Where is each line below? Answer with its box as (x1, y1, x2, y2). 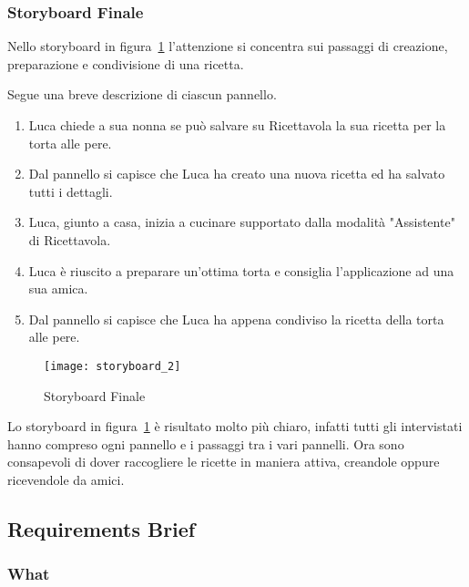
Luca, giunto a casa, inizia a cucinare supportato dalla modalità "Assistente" (28, 212, 455, 232)
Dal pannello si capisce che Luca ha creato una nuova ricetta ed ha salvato (28, 164, 445, 183)
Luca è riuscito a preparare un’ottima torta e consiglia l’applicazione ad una (28, 261, 454, 280)
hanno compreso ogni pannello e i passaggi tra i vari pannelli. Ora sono (7, 434, 404, 453)
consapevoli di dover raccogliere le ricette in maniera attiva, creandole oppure (7, 452, 440, 471)
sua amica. (28, 279, 88, 298)
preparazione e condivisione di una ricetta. (7, 54, 244, 73)
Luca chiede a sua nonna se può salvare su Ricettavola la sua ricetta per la (28, 116, 446, 134)
